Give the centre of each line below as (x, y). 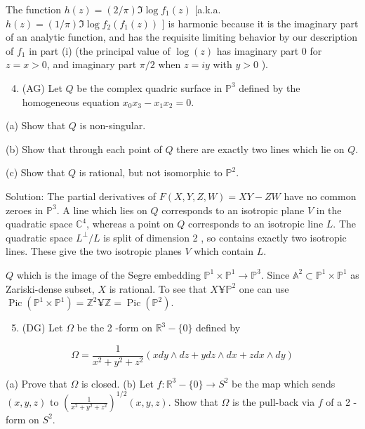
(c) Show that (35, 172)
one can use (264, 288)
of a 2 (338, 401)
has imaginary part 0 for (269, 50)
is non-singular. (113, 125)
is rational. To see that (158, 288)
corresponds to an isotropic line (256, 224)
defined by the (270, 87)
